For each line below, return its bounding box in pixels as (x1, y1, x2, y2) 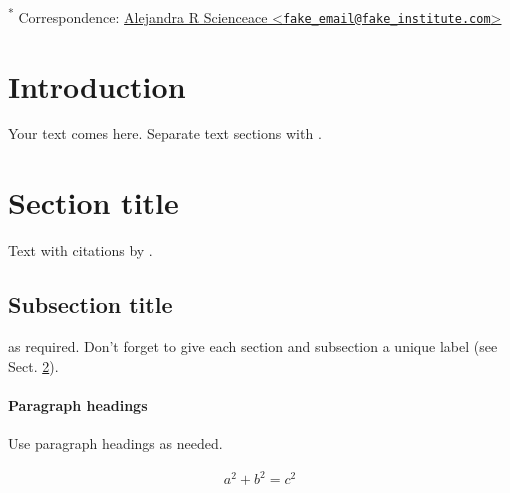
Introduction (8, 65, 186, 106)
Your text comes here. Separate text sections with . (8, 123, 322, 144)
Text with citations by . (8, 240, 153, 261)
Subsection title (8, 289, 173, 320)
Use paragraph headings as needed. (8, 432, 223, 453)
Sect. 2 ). (8, 355, 59, 376)
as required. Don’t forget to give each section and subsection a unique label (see (8, 335, 498, 356)
